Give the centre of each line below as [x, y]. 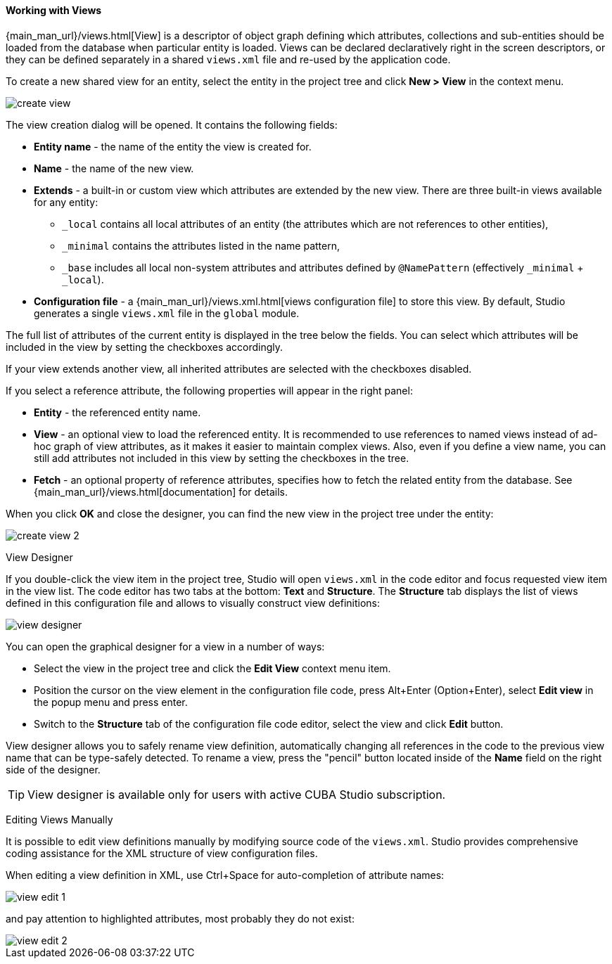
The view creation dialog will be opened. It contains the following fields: [172, 124]
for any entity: [66, 202]
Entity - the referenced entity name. [117, 412]
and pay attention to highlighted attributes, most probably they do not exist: [180, 918]
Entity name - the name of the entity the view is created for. [173, 146]
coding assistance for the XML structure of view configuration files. [162, 853]
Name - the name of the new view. [114, 168]
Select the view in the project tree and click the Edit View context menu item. [212, 668]
